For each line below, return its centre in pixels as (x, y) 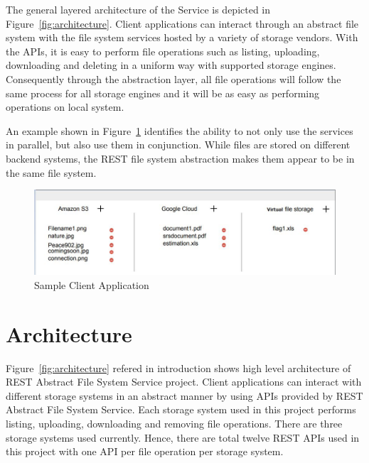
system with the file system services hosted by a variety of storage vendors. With (182, 37)
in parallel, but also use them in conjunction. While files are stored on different (178, 145)
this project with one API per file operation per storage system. (145, 451)
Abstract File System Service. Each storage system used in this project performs (181, 409)
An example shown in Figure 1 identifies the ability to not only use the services (180, 130)
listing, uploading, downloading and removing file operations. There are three (174, 424)
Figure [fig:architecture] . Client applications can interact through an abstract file (182, 23)
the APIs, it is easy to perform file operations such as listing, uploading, (163, 51)
